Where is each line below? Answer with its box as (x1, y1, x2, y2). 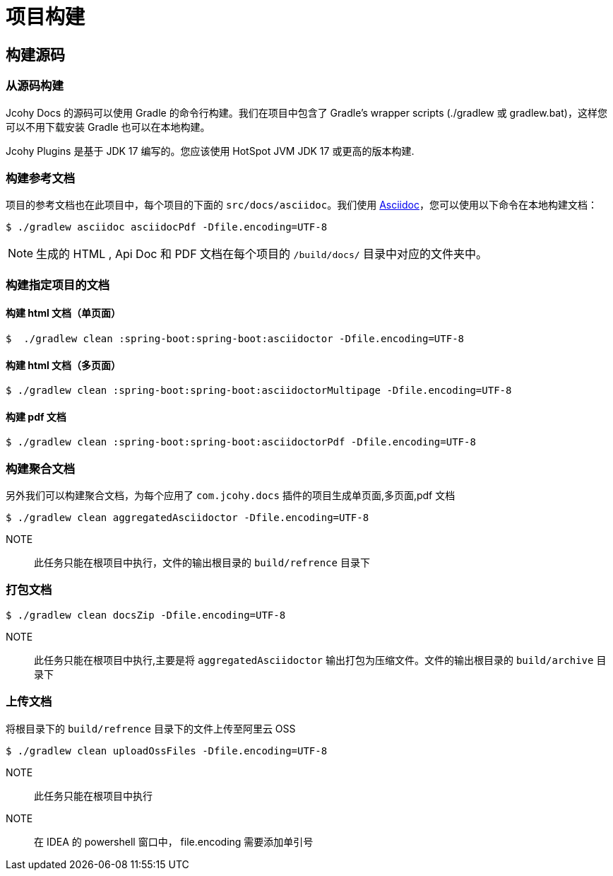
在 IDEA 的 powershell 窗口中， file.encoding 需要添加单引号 (34, 835, 314, 848)
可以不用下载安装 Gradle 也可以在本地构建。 (6, 120, 210, 133)
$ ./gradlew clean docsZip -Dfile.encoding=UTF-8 (6, 609, 286, 621)
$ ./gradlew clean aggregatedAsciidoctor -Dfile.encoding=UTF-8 (6, 512, 369, 524)
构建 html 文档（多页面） (6, 358, 121, 371)
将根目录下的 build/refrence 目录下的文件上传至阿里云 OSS (6, 722, 296, 735)
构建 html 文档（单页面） (6, 307, 121, 320)
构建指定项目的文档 (6, 277, 110, 292)
